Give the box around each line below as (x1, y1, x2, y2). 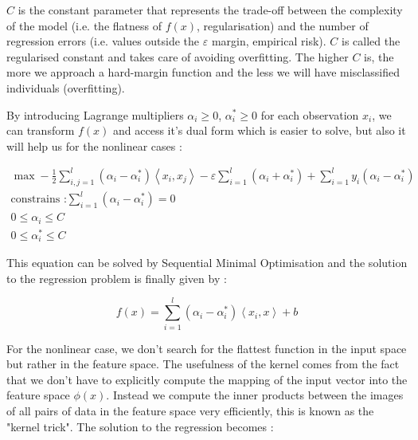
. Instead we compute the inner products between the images (106, 387, 404, 403)
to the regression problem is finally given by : (6, 269, 227, 286)
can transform (6, 122, 75, 139)
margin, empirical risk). (211, 33, 326, 49)
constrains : (10, 194, 67, 206)
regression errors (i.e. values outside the (6, 33, 200, 49)
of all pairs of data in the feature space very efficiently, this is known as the (6, 402, 374, 418)
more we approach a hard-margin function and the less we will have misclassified (6, 64, 400, 81)
